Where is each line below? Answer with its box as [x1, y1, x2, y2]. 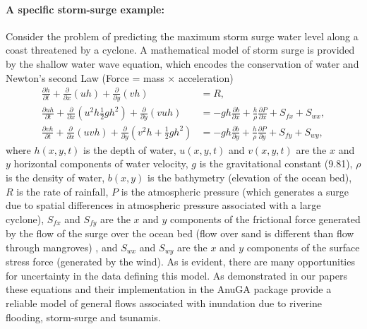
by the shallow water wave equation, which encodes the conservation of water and [6, 56, 359, 71]
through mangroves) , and [6, 239, 118, 254]
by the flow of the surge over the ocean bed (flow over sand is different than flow [6, 226, 354, 241]
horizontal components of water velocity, [13, 156, 188, 171]
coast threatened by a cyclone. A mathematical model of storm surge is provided [6, 42, 355, 57]
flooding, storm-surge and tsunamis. [6, 309, 161, 324]
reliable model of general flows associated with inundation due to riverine [6, 296, 323, 310]
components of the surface [246, 239, 360, 254]
